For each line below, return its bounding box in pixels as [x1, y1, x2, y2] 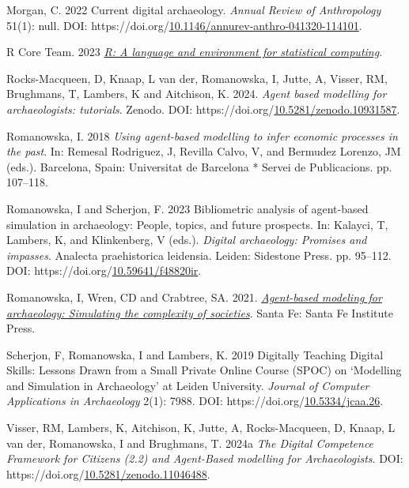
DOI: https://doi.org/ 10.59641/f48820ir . [6, 262, 202, 279]
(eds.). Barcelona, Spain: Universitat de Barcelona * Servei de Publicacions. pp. [6, 158, 392, 175]
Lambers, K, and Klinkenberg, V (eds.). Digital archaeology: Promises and [6, 231, 367, 248]
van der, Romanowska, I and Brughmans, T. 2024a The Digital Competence [6, 434, 374, 451]
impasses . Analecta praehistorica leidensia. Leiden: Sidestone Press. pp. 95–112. [6, 246, 392, 263]
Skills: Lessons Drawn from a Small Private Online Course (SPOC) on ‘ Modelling [6, 362, 402, 378]
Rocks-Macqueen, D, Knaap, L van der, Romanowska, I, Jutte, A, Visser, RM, [6, 69, 388, 86]
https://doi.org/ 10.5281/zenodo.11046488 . [6, 465, 210, 482]
